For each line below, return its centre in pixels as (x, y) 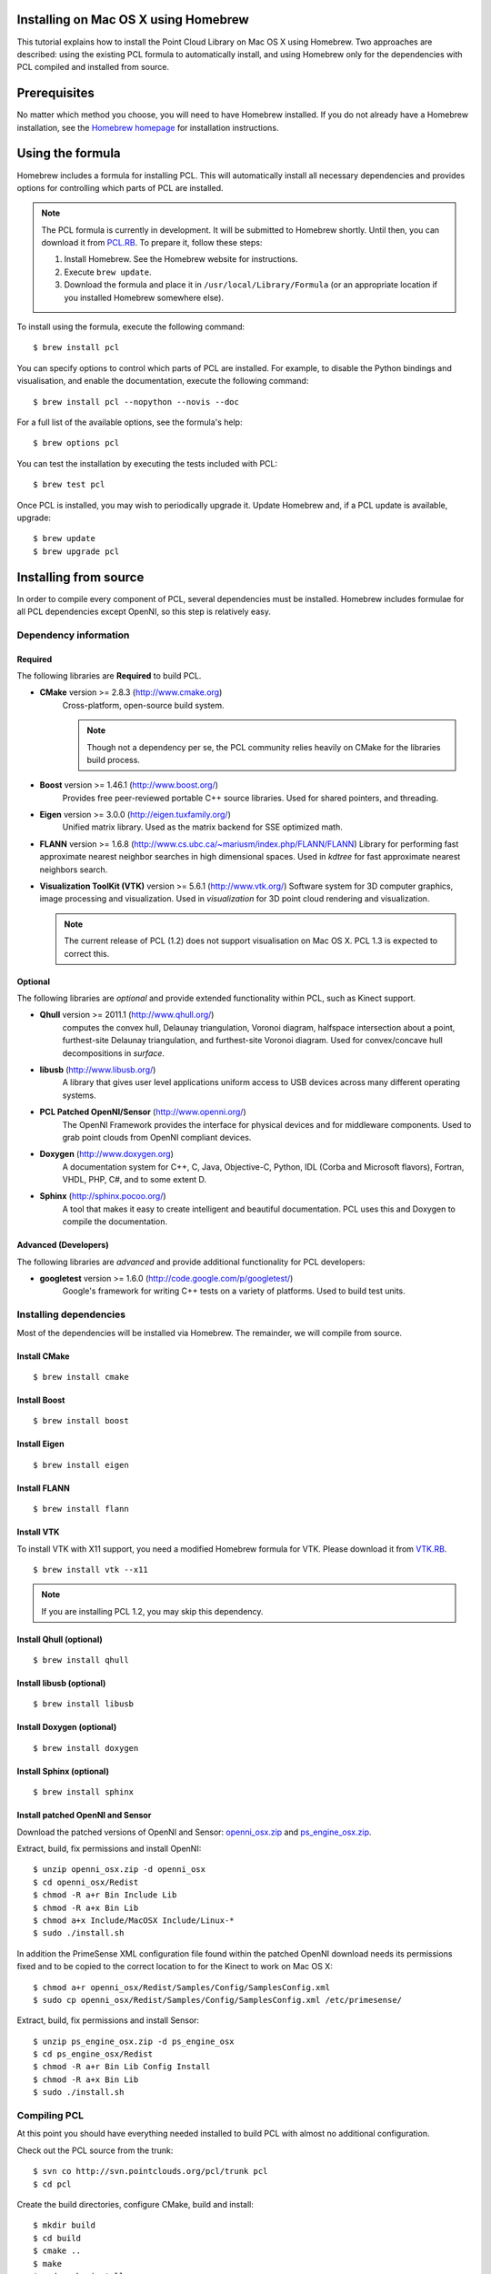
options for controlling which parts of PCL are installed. (120, 187)
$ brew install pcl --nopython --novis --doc (136, 402)
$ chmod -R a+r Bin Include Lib (105, 1895)
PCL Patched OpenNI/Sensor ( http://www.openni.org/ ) (143, 1112)
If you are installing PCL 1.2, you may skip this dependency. (152, 1611)
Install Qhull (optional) (60, 1639)
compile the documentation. (115, 1222)
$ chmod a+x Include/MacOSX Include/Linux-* (134, 1920)
